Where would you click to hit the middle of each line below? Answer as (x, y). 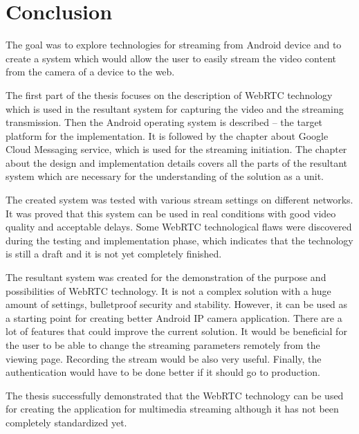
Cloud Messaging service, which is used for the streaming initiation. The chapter (176, 149)
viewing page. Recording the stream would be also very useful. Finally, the (164, 358)
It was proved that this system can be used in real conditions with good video (171, 213)
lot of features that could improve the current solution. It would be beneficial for (176, 331)
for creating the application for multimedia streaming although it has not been (172, 409)
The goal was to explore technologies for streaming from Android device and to (174, 45)
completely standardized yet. (66, 422)
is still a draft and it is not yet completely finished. (114, 254)
